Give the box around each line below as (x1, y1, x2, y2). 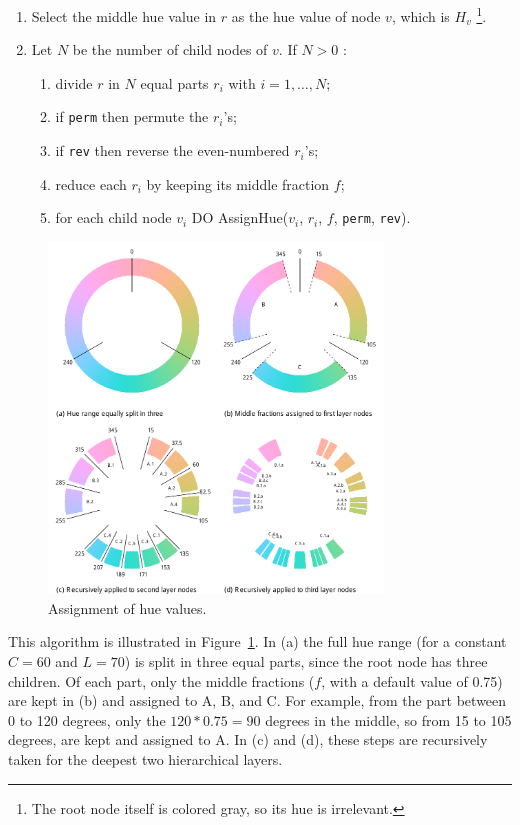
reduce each (55, 173, 127, 194)
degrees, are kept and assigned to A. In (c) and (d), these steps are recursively (8, 729, 488, 750)
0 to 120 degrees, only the (8, 709, 166, 730)
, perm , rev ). (333, 207, 411, 228)
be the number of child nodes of (72, 39, 268, 60)
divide (55, 72, 93, 93)
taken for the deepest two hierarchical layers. (8, 748, 283, 769)
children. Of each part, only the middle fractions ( (8, 670, 315, 691)
